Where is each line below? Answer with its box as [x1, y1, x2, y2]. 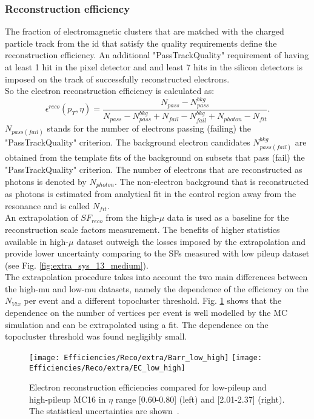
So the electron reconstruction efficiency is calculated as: [5, 84, 215, 97]
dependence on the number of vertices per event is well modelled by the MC [5, 306, 288, 319]
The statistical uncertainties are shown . [29, 404, 179, 417]
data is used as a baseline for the [167, 211, 289, 224]
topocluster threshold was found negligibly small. [5, 330, 187, 343]
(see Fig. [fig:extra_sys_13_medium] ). [5, 258, 149, 271]
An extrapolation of [5, 211, 78, 224]
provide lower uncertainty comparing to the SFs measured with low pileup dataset [5, 247, 310, 260]
